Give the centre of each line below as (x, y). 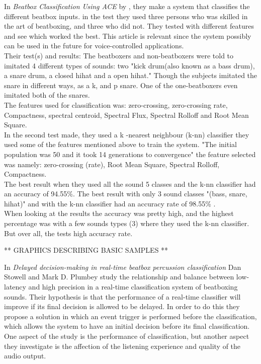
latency (15, 287)
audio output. (25, 356)
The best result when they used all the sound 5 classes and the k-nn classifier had (130, 184)
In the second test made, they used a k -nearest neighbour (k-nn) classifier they (127, 134)
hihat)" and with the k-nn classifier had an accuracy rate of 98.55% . (110, 203)
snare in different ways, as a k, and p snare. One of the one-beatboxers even (121, 85)
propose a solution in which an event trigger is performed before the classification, (130, 316)
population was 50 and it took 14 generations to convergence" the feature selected (130, 154)
